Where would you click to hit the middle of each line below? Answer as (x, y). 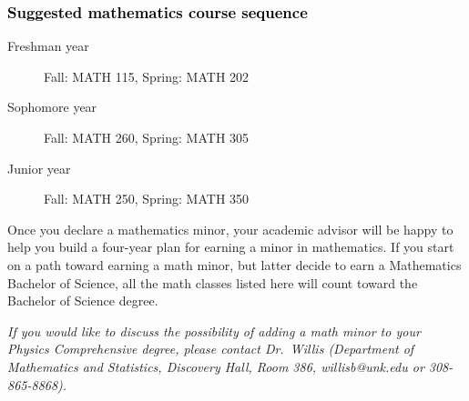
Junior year (39, 168)
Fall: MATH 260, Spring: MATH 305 (147, 137)
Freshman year (48, 46)
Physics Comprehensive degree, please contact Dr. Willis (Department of (211, 349)
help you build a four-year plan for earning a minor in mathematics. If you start (231, 247)
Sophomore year (52, 107)
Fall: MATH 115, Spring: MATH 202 (147, 76)
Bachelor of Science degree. (83, 301)
